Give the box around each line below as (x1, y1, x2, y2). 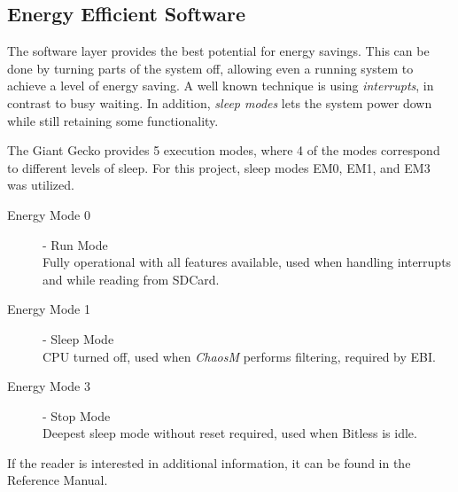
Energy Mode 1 (7, 300, 90, 318)
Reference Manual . (7, 471, 108, 489)
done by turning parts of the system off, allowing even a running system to (7, 59, 414, 77)
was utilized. (7, 176, 74, 194)
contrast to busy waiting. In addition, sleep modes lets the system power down (7, 93, 432, 112)
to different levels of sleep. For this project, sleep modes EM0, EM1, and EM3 (7, 158, 431, 176)
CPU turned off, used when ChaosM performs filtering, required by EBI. (43, 347, 436, 365)
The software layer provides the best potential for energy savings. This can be (7, 42, 430, 60)
